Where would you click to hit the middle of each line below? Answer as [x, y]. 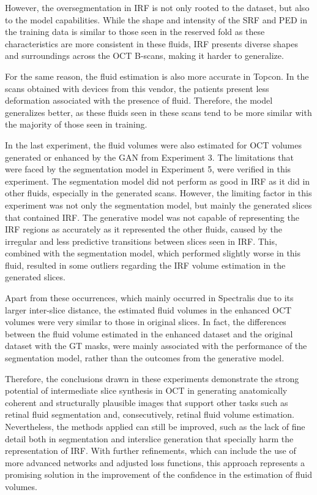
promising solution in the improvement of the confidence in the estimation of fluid [158, 474]
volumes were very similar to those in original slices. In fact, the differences [146, 322]
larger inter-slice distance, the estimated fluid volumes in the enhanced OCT [148, 309]
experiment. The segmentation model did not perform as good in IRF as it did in [158, 181]
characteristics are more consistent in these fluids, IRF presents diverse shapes [151, 43]
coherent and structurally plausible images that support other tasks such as [147, 402]
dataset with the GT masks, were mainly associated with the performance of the [156, 346]
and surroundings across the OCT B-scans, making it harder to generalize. [144, 56]
